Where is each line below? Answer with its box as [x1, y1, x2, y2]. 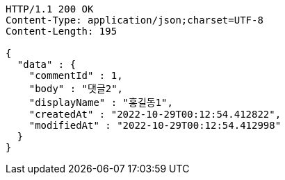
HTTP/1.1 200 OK [6, 3, 94, 15]
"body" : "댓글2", [28, 83, 124, 94]
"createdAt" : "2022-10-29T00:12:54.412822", [28, 109, 282, 120]
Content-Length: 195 [6, 26, 117, 37]
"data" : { [17, 59, 76, 70]
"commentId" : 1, [28, 70, 123, 81]
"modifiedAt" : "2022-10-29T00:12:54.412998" [28, 120, 282, 131]
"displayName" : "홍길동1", [28, 97, 173, 108]
